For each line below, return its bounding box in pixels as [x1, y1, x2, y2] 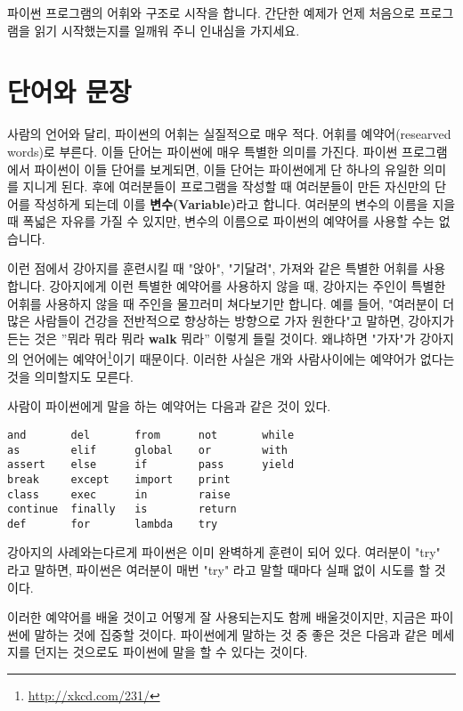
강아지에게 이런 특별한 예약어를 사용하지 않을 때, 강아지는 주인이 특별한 [49, 277, 446, 295]
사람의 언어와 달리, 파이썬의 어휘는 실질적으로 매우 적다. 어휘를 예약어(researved [7, 125, 451, 143]
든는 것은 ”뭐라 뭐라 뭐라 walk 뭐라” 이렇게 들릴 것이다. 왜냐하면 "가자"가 [7, 328, 416, 347]
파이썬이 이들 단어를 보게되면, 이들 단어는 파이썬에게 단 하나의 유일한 [34, 159, 419, 178]
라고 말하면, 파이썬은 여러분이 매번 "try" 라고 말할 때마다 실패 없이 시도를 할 [7, 561, 431, 579]
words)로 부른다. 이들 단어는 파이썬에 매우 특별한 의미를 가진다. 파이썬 [7, 141, 398, 160]
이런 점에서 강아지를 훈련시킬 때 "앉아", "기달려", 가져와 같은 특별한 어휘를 [7, 259, 418, 278]
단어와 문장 [7, 73, 132, 109]
